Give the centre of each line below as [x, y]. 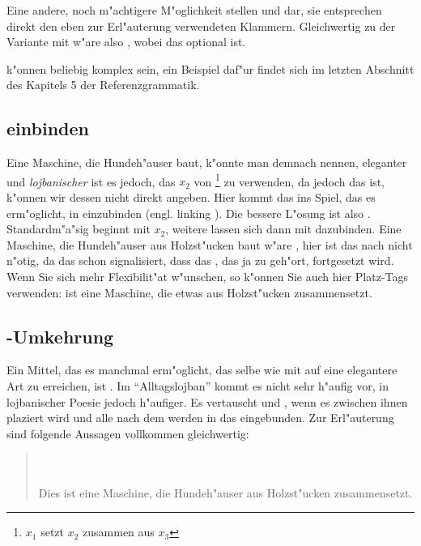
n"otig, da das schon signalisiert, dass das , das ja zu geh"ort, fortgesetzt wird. [200, 260]
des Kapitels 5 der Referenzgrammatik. [103, 85]
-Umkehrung [60, 336]
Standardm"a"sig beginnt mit [79, 229]
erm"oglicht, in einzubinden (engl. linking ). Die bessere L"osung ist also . [189, 213]
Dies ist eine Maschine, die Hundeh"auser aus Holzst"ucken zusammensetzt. [225, 492]
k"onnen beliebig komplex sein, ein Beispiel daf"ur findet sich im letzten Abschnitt [210, 68]
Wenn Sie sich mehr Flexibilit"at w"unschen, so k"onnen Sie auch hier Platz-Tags [207, 276]
